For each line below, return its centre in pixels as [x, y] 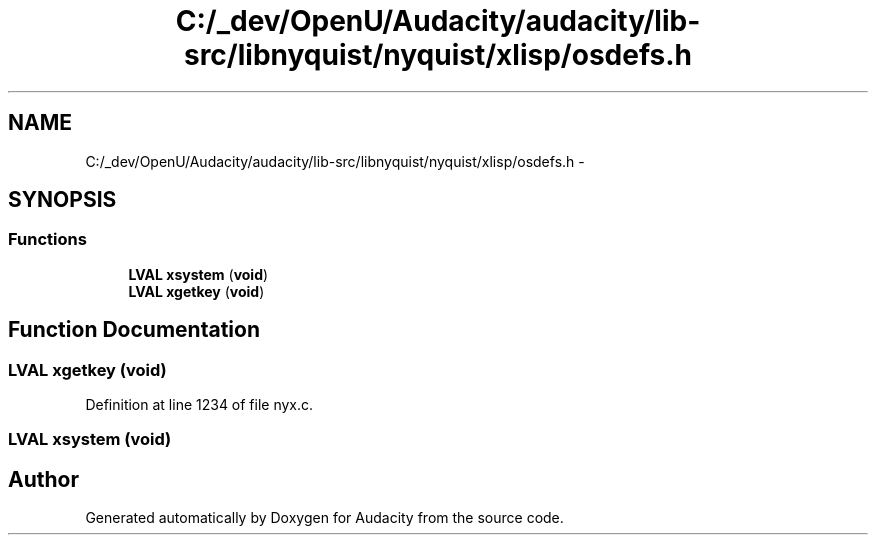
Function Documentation [134, 330]
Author [43, 479]
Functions [47, 239]
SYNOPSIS [62, 200]
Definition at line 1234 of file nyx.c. [199, 405]
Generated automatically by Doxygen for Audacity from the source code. [324, 518]
